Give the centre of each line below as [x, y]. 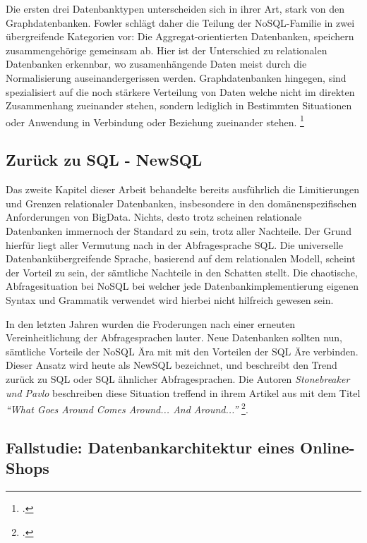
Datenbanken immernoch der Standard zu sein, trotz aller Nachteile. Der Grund [179, 230]
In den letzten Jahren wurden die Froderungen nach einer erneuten [151, 323]
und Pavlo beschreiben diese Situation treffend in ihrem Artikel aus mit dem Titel [183, 392]
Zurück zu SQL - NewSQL [104, 160]
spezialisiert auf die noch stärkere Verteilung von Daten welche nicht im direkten [180, 91]
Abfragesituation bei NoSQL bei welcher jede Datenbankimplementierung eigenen [182, 286]
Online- [327, 447]
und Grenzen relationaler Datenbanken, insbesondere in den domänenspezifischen [181, 203]
